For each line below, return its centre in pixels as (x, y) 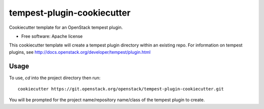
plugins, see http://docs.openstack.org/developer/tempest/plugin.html (80, 52)
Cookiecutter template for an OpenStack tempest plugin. (66, 27)
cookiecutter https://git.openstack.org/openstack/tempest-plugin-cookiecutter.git (121, 89)
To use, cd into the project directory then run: (55, 78)
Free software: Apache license (52, 36)
